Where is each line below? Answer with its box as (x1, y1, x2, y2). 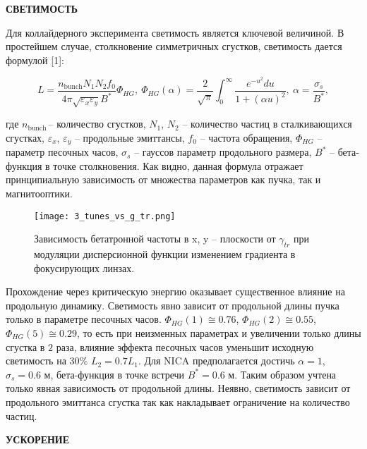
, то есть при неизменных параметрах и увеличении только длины (77, 326, 361, 340)
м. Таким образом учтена (228, 367, 337, 381)
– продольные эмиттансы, (74, 130, 185, 144)
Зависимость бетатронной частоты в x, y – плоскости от (34, 231, 276, 246)
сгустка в (6, 339, 45, 354)
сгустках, (6, 130, 44, 144)
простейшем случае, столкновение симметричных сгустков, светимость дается (6, 39, 342, 54)
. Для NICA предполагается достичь (138, 353, 295, 368)
